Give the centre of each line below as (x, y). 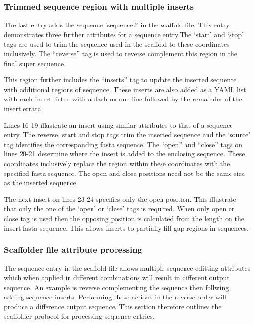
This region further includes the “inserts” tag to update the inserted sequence (120, 80)
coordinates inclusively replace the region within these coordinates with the (117, 163)
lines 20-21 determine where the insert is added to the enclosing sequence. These (125, 154)
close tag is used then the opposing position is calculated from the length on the (124, 218)
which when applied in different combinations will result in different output (117, 277)
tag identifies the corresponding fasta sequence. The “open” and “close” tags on (123, 144)
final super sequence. (35, 63)
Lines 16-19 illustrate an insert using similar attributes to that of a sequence (118, 125)
